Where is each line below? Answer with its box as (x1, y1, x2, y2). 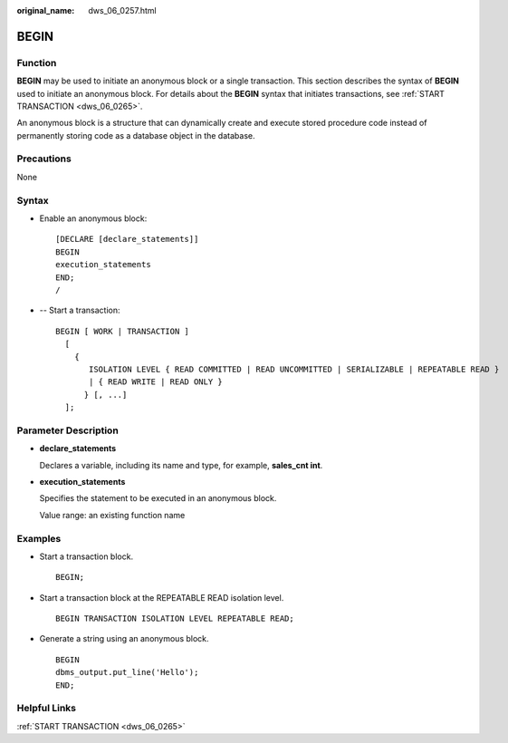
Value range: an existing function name (39, 509, 186, 520)
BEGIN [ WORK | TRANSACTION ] (55, 326, 190, 336)
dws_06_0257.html (88, 5, 158, 15)
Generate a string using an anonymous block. (39, 633, 209, 644)
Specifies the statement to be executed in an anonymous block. (39, 493, 277, 504)
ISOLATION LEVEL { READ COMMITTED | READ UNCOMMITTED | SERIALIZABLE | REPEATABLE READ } (89, 363, 500, 374)
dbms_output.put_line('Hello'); (55, 667, 199, 678)
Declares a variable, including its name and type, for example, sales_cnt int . (39, 459, 323, 470)
